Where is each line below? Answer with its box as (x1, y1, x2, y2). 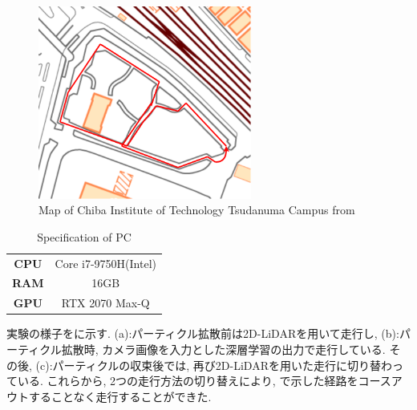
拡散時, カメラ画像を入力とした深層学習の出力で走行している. (61, 340, 386, 357)
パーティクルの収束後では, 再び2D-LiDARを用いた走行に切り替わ (52, 356, 392, 373)
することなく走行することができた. (28, 388, 212, 404)
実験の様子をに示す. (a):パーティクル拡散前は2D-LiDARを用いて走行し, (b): (6, 325, 399, 342)
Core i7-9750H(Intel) (55, 254, 156, 271)
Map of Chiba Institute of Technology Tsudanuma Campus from (38, 201, 355, 218)
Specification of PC (37, 228, 132, 245)
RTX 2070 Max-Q (61, 294, 150, 311)
